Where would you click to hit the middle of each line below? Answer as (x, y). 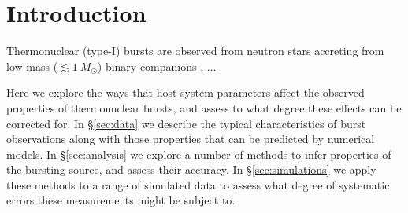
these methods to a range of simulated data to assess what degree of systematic (198, 184)
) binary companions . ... (157, 66)
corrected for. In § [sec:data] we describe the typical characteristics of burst (186, 123)
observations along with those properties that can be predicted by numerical (191, 139)
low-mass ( (32, 66)
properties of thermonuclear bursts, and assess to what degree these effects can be (204, 107)
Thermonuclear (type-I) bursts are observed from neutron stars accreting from (195, 51)
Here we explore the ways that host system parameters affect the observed (185, 92)
